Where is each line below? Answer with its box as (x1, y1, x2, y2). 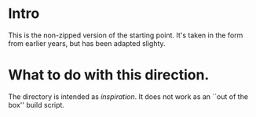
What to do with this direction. (8, 66, 210, 84)
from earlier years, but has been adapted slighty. (8, 38, 166, 48)
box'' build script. (8, 100, 65, 109)
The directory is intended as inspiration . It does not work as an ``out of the (8, 91, 249, 101)
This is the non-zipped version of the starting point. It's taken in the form (8, 30, 243, 40)
